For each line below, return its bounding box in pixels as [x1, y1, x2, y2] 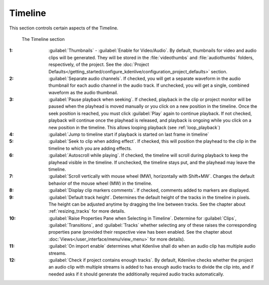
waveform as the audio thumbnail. [48, 89, 119, 95]
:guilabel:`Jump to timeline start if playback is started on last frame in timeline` [48, 131, 209, 137]
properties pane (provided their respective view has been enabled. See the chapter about [48, 229, 233, 235]
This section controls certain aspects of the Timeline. [9, 25, 119, 31]
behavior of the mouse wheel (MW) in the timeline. [48, 180, 152, 186]
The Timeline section [21, 36, 65, 42]
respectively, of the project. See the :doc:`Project [48, 61, 149, 67]
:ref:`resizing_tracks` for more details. [48, 208, 126, 214]
